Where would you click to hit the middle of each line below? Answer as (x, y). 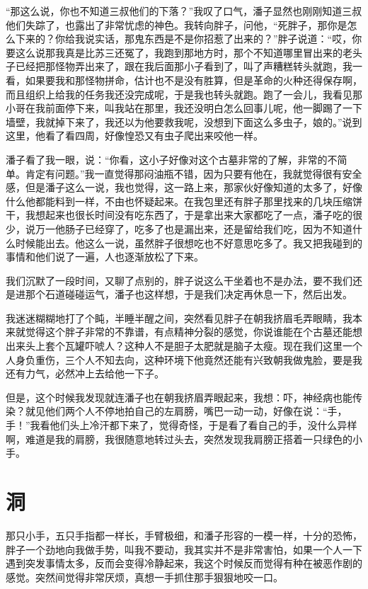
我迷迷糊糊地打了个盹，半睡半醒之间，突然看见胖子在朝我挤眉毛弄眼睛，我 (179, 318)
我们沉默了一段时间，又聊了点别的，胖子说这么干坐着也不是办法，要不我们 (179, 280)
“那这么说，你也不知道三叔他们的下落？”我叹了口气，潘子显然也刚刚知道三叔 (184, 11)
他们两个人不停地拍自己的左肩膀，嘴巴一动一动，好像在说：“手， (196, 411)
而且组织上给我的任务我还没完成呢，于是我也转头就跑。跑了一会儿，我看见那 (184, 94)
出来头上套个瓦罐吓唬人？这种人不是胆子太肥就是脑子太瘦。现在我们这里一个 (184, 346)
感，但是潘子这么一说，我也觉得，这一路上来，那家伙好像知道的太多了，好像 (184, 187)
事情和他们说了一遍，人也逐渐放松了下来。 (105, 257)
